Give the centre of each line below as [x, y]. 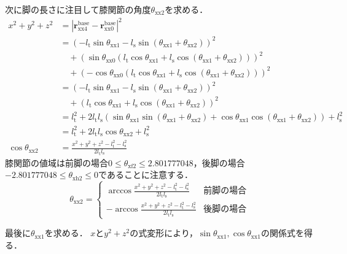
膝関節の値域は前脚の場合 [57, 162]
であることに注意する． [146, 175]
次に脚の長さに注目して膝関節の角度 [78, 9]
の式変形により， [164, 233]
